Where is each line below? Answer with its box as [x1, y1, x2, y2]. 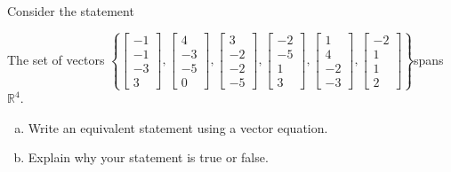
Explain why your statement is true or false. [28, 148, 269, 167]
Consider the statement [7, 2, 134, 20]
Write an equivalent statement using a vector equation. [28, 118, 328, 137]
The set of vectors [7, 50, 105, 68]
